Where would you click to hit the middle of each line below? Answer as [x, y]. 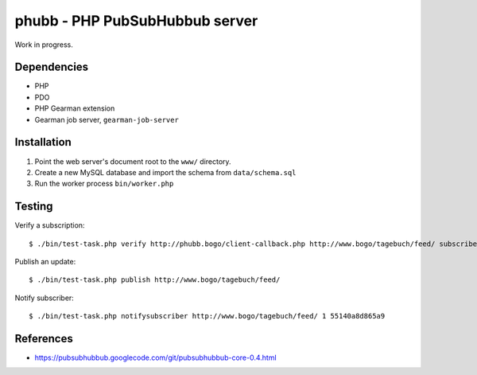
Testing [34, 207]
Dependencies [52, 67]
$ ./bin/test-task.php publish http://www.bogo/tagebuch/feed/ [155, 280]
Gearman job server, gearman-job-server [107, 119]
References [44, 338]
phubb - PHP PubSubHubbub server [136, 21]
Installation [43, 142]
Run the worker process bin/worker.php [104, 184]
